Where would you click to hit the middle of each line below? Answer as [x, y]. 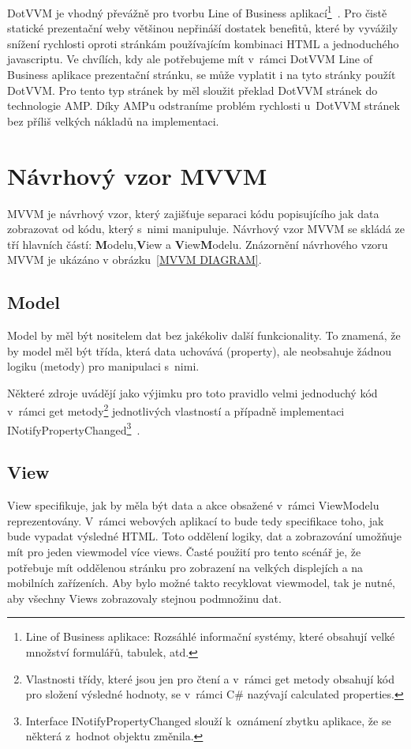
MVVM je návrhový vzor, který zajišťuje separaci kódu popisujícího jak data [193, 213]
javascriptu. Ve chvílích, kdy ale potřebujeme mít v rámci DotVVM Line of [190, 59]
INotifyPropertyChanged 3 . [74, 428]
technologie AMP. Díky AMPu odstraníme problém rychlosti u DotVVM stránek [204, 105]
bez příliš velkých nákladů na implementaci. [113, 120]
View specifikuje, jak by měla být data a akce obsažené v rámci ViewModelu [193, 505]
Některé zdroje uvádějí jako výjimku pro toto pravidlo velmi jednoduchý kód [192, 392]
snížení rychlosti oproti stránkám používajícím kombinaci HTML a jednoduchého [203, 43]
